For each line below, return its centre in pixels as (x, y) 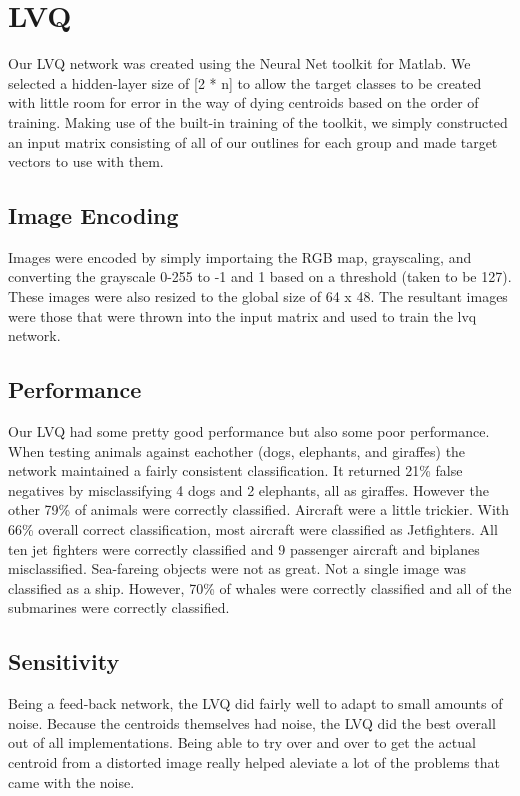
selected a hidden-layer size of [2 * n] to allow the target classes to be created (245, 82)
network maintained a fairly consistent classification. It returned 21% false (235, 470)
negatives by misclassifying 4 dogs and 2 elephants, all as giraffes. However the (248, 489)
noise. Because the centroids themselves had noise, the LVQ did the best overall (252, 722)
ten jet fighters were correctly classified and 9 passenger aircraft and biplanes (244, 548)
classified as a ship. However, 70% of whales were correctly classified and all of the (260, 587)
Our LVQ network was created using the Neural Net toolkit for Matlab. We (239, 63)
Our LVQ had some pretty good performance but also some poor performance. (249, 431)
